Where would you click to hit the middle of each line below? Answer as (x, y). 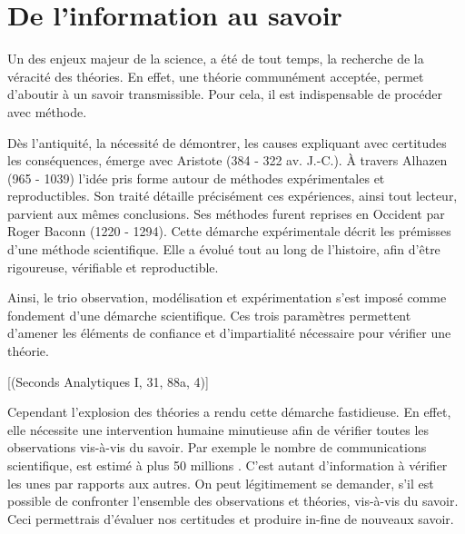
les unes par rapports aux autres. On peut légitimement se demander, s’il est (221, 483)
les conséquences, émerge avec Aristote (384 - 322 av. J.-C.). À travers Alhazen (228, 160)
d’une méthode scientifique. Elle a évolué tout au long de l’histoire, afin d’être (224, 249)
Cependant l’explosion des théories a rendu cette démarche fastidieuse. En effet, (229, 412)
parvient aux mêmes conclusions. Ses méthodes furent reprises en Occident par (226, 213)
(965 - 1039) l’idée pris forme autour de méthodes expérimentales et (196, 178)
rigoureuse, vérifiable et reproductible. (113, 267)
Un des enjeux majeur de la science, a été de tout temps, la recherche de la (216, 59)
